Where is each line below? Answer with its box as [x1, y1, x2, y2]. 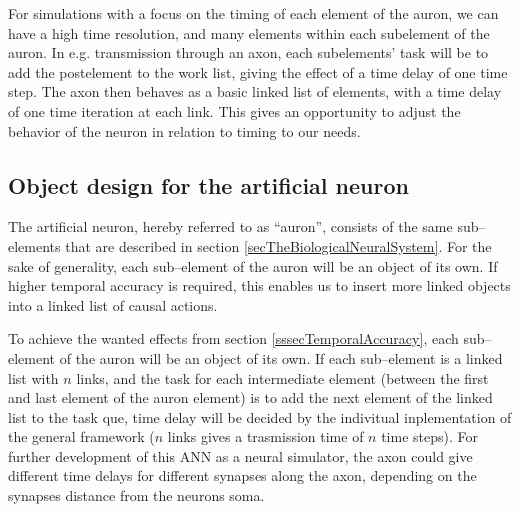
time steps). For [381, 426, 478, 447]
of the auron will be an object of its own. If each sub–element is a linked [59, 347, 503, 368]
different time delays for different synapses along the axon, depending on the [8, 465, 477, 486]
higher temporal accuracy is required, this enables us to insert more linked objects [8, 275, 511, 296]
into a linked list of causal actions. [8, 294, 218, 315]
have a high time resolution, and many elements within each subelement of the [8, 22, 490, 43]
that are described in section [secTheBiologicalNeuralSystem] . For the [65, 235, 492, 256]
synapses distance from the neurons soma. [8, 485, 265, 506]
